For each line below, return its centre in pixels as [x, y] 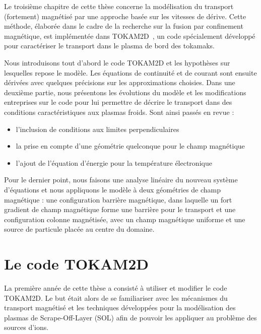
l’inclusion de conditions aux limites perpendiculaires [97, 129]
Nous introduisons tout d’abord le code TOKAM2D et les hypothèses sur [117, 62]
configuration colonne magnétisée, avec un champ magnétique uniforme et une [125, 219]
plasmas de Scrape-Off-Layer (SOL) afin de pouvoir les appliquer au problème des [130, 317]
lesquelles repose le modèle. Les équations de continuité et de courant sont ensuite [130, 72]
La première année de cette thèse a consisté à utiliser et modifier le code [116, 288]
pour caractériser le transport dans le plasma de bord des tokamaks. [110, 46]
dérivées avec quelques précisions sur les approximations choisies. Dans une [120, 82]
